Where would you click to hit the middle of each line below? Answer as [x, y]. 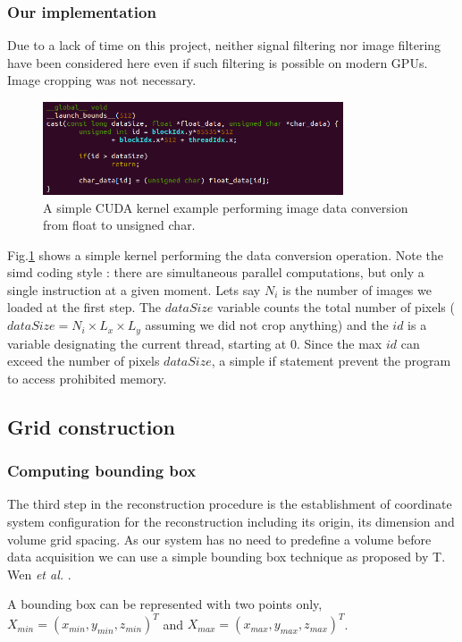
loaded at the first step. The [84, 307]
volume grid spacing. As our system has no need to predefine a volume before [219, 539]
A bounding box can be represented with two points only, [165, 604]
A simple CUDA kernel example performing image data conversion [226, 207]
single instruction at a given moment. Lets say [134, 289]
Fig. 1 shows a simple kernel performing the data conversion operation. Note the [225, 254]
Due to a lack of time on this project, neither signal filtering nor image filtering [224, 45]
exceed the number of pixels [84, 361]
